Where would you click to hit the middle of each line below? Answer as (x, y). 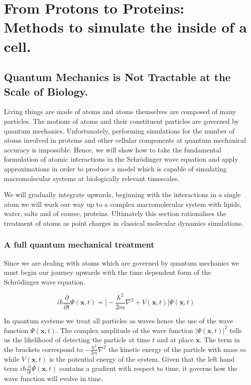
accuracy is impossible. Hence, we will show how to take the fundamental (113, 149)
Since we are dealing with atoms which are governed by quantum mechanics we (122, 262)
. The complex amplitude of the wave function (125, 330)
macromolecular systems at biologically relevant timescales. (92, 178)
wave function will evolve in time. (54, 378)
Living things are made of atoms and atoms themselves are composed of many (120, 111)
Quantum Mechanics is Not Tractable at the (117, 77)
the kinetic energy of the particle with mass (173, 349)
